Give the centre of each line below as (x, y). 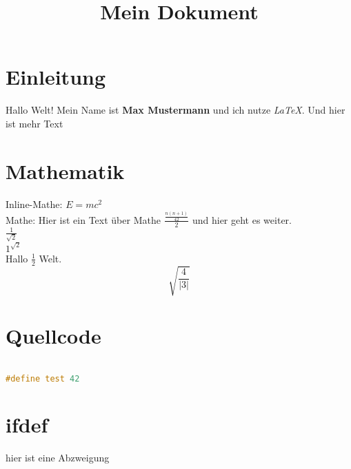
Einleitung (56, 77)
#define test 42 (43, 378)
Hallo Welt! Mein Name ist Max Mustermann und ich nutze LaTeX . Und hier (175, 110)
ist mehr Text (34, 123)
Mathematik (65, 170)
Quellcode (53, 336)
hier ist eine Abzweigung (58, 457)
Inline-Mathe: (34, 204)
